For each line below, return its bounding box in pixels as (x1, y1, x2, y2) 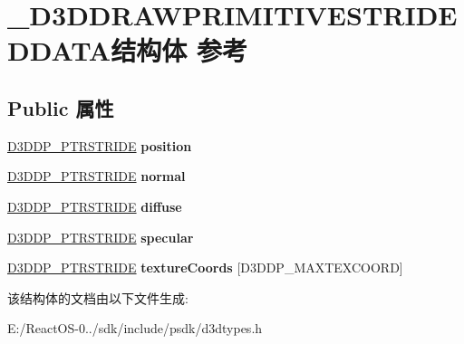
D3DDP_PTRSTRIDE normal (7, 167, 186, 186)
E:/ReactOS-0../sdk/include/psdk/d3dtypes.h (7, 319, 263, 338)
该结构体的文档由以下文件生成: (7, 288, 188, 307)
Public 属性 (7, 93, 114, 121)
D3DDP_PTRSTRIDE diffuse (7, 196, 182, 215)
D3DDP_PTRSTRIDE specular (7, 227, 194, 246)
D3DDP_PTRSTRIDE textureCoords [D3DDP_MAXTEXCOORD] (7, 258, 403, 277)
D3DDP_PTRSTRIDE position (7, 136, 192, 155)
